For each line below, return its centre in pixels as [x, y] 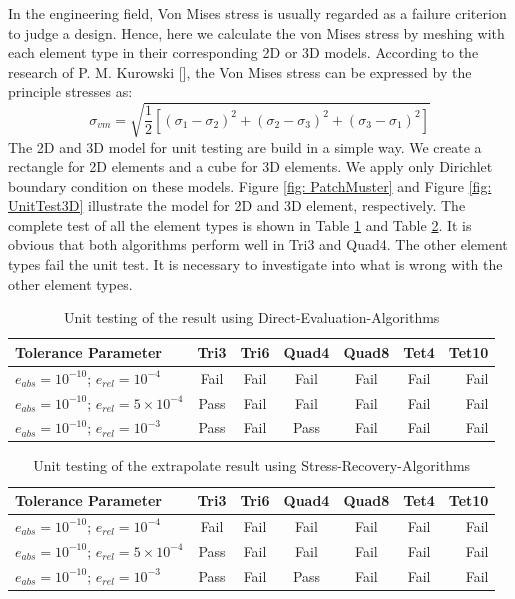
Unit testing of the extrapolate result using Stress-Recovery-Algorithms [252, 465]
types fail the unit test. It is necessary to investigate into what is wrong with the [255, 264]
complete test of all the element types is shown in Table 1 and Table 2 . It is [240, 224]
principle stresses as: [70, 91]
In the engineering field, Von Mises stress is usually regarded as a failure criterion [257, 13]
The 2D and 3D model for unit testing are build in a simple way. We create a [245, 146]
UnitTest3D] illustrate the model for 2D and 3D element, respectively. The [237, 205]
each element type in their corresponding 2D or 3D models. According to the [243, 52]
